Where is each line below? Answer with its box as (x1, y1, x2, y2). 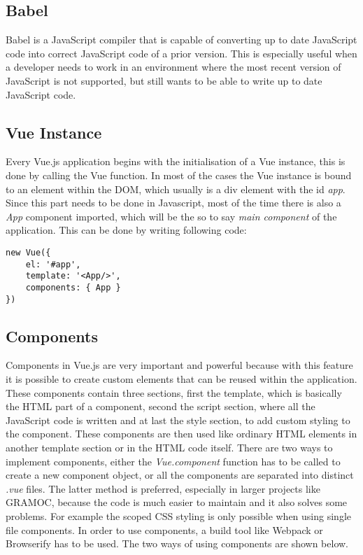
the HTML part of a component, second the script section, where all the (6, 399, 315, 414)
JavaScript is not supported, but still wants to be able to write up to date (6, 73, 322, 87)
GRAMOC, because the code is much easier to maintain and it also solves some (6, 495, 348, 510)
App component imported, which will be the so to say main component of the (6, 209, 337, 223)
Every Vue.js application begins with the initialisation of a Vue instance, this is (6, 154, 346, 169)
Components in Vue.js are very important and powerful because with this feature (6, 358, 353, 372)
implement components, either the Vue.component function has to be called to (6, 454, 341, 468)
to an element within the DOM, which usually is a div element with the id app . (6, 181, 346, 196)
